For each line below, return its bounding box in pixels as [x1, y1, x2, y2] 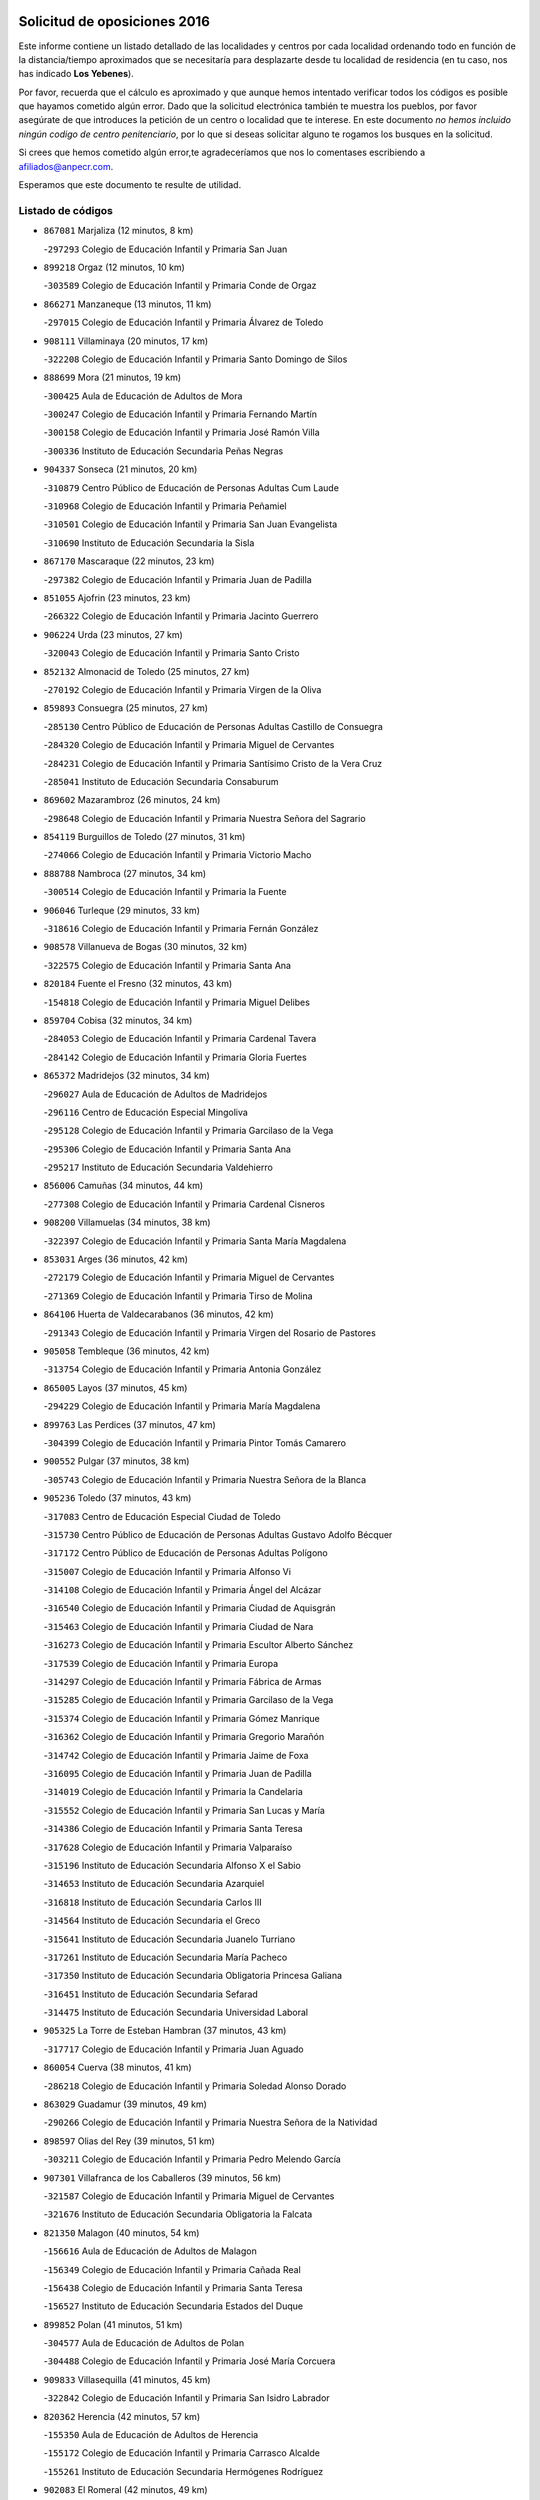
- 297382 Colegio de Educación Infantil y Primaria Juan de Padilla [43, 573, 312, 585]
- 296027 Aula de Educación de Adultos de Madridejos [43, 1088, 268, 1100]
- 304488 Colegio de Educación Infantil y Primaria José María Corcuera [43, 2355, 336, 2367]
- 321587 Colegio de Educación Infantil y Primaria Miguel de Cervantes [43, 2190, 335, 2202]
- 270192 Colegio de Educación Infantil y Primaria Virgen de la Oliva [43, 683, 322, 695]
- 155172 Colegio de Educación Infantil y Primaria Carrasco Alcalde [43, 2447, 320, 2459]
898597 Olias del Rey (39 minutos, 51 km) [43, 2135, 215, 2147]
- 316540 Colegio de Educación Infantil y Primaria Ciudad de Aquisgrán [43, 1602, 336, 1614]
